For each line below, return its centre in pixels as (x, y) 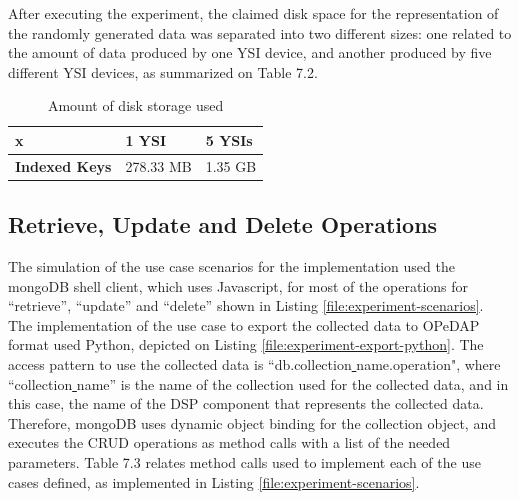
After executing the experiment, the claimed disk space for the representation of (253, 13)
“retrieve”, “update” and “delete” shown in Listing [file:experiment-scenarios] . (246, 305)
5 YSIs (229, 139)
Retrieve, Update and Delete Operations (223, 224)
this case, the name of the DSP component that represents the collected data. (246, 403)
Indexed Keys (63, 165)
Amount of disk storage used (135, 105)
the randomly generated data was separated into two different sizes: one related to (260, 32)
